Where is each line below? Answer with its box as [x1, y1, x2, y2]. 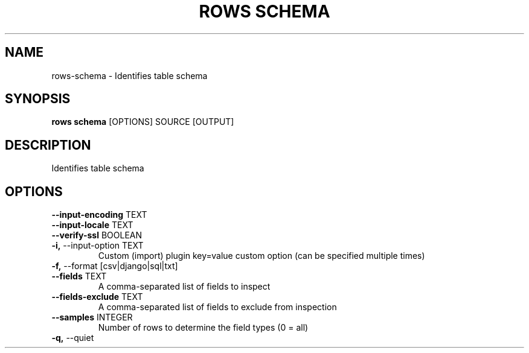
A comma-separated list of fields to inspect [98, 281, 271, 292]
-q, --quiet [51, 332, 94, 343]
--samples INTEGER [51, 312, 133, 323]
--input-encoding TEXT [51, 209, 147, 220]
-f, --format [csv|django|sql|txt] [51, 261, 178, 272]
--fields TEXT [51, 271, 107, 282]
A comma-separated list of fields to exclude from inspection [98, 302, 337, 313]
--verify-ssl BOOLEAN [51, 230, 143, 241]
